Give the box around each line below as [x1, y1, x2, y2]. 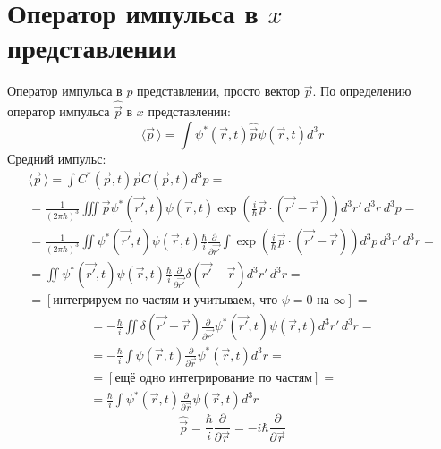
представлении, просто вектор [137, 81, 301, 100]
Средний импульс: [7, 148, 106, 167]
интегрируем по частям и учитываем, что [53, 294, 278, 308]
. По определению [312, 81, 411, 100]
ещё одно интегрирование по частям [114, 371, 312, 385]
